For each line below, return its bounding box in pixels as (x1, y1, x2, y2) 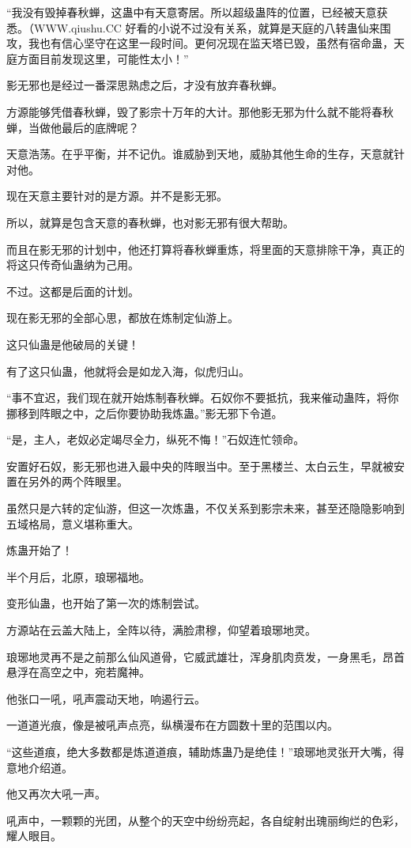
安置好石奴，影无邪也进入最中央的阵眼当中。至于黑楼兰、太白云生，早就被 (6, 457, 394, 474)
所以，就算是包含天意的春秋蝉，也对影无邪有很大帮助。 (6, 214, 294, 230)
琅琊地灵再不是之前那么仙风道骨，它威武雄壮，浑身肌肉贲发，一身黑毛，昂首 (6, 648, 405, 664)
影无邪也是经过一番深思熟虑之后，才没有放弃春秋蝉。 (6, 77, 283, 93)
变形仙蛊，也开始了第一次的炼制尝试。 (6, 595, 205, 611)
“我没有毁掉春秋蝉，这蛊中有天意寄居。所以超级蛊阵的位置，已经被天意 (6, 4, 377, 20)
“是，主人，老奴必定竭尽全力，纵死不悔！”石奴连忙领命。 (6, 431, 305, 448)
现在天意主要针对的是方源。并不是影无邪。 (6, 187, 228, 204)
